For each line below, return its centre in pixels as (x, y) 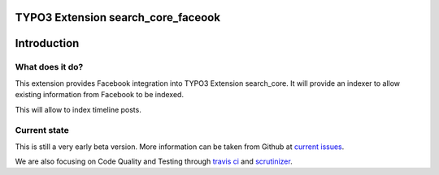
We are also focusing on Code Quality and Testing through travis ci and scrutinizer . (154, 161)
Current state (42, 130)
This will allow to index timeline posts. (78, 109)
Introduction (47, 43)
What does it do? (49, 67)
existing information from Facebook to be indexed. (100, 95)
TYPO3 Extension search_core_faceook (118, 17)
